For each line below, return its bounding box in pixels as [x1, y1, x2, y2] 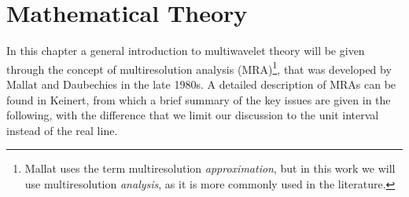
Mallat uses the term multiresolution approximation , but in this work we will [24, 160, 396, 177]
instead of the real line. [6, 122, 118, 138]
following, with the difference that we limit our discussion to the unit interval [6, 107, 379, 123]
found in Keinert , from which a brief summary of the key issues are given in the [6, 91, 391, 108]
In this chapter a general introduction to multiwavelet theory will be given [6, 42, 365, 59]
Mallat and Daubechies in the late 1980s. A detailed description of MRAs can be [6, 75, 396, 92]
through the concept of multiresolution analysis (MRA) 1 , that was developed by [6, 58, 392, 77]
